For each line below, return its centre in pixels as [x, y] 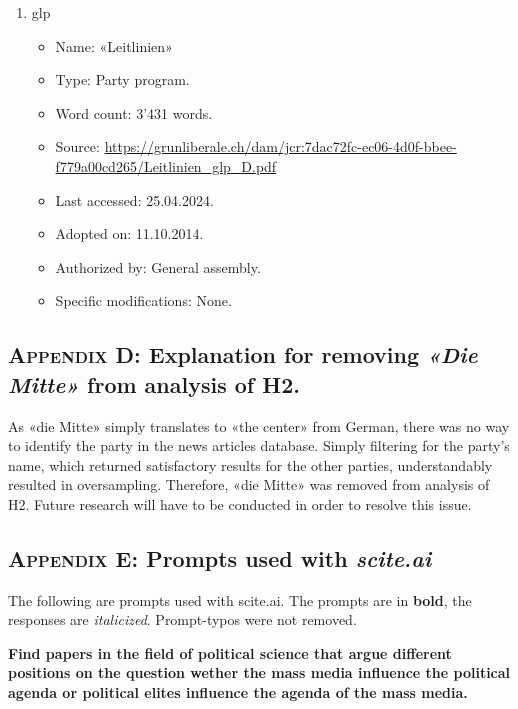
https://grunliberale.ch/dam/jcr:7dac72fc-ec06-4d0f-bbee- [280, 146]
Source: [77, 146]
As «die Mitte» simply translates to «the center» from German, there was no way [259, 425]
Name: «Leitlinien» [114, 45]
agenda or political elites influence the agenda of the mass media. [238, 692]
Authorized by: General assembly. [158, 266]
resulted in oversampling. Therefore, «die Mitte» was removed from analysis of [249, 484]
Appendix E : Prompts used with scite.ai [220, 557]
